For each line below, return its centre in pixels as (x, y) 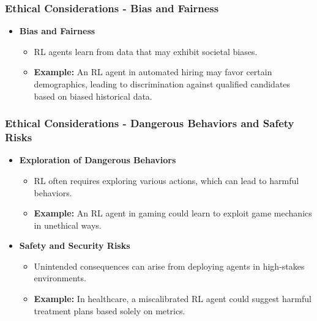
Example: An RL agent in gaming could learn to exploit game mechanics (173, 213)
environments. (60, 278)
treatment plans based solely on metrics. (110, 310)
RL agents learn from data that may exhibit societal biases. (146, 51)
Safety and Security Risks (75, 245)
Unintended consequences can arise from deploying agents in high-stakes (169, 266)
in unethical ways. (68, 225)
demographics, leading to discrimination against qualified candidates (162, 84)
